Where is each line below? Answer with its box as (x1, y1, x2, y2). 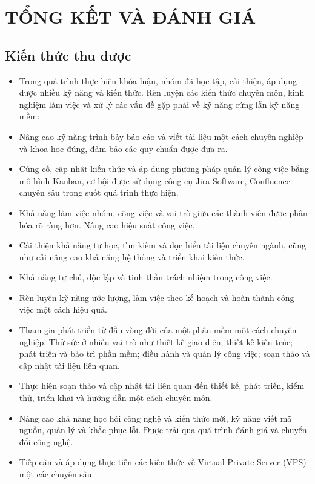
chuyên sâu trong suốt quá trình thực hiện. (19, 186, 179, 199)
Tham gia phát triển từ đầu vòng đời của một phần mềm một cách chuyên (19, 323, 297, 336)
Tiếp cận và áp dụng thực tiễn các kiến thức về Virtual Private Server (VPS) (19, 456, 307, 468)
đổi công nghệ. (19, 435, 73, 448)
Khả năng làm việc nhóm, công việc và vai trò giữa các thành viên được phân (19, 206, 308, 219)
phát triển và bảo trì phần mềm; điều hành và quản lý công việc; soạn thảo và (19, 347, 310, 360)
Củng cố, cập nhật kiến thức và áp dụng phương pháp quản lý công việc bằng (19, 162, 309, 175)
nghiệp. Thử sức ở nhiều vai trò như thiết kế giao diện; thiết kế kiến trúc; (19, 335, 293, 348)
